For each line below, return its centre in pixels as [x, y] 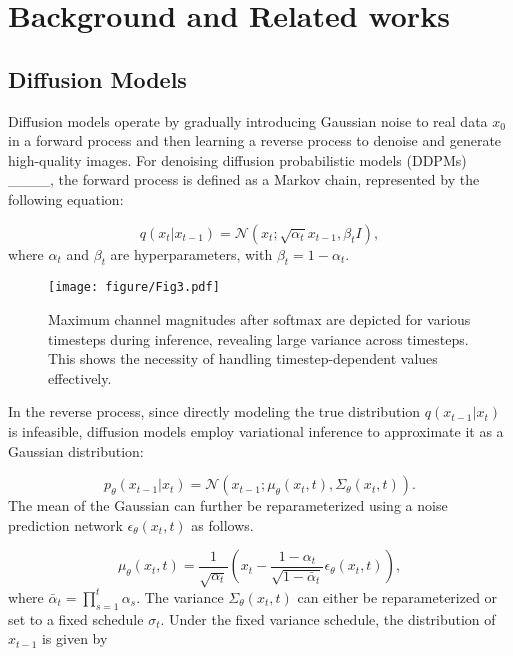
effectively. [80, 377]
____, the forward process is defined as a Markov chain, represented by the [244, 179]
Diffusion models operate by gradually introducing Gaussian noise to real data [248, 120]
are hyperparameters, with [191, 253]
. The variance [180, 596]
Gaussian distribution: [76, 450]
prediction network [65, 524]
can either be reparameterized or [397, 596]
